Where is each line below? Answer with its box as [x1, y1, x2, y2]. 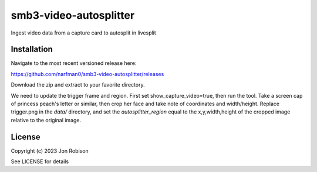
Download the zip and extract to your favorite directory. [11, 81, 145, 88]
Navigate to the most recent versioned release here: [11, 60, 137, 67]
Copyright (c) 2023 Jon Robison [11, 147, 89, 154]
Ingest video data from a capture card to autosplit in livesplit [11, 29, 157, 36]
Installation [11, 44, 53, 54]
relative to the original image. [11, 116, 82, 123]
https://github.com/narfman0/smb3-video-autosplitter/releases [11, 70, 164, 77]
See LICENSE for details [11, 158, 69, 165]
